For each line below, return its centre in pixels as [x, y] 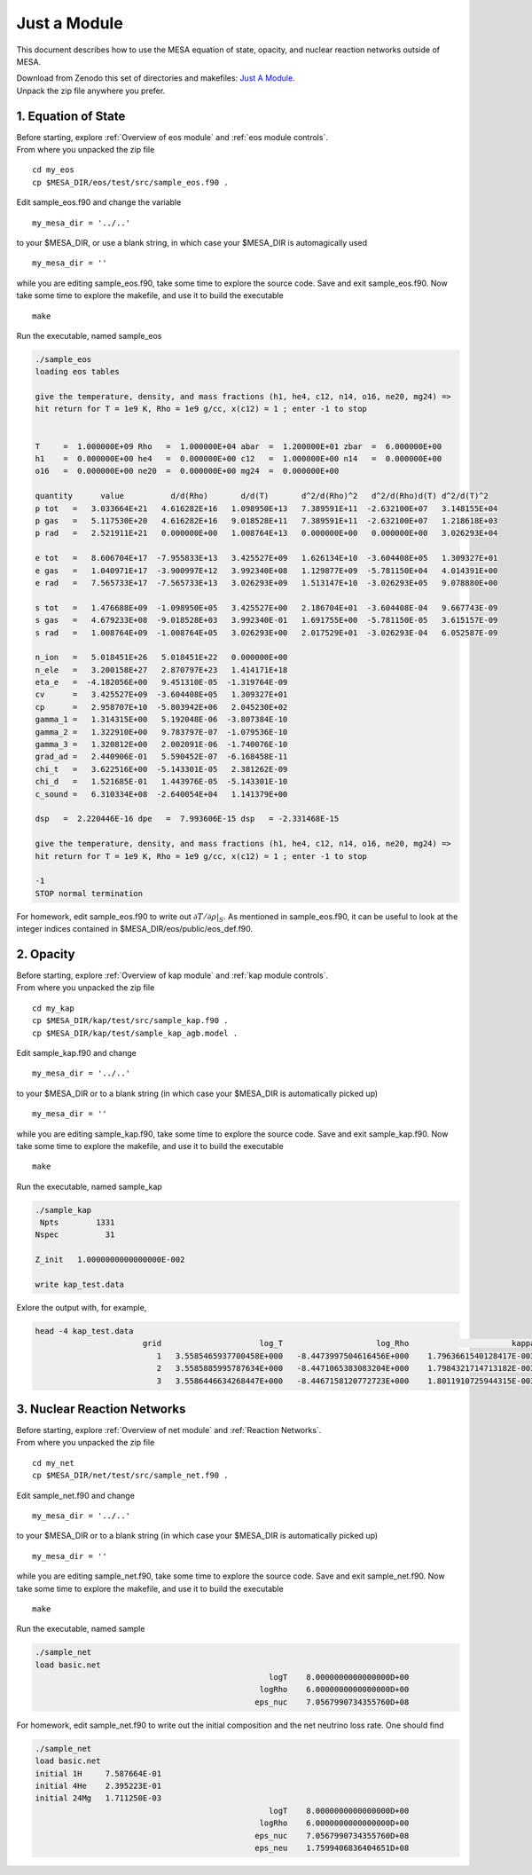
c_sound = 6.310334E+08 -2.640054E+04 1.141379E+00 [161, 794]
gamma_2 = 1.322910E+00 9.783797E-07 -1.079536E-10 [161, 732]
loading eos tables [77, 372]
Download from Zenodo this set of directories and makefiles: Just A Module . [156, 78]
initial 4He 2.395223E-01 [98, 1786]
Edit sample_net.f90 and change [75, 1495]
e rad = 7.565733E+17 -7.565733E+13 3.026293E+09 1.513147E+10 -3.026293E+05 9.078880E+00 [266, 583]
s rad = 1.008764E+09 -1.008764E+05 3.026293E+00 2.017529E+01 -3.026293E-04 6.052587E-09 [266, 633]
